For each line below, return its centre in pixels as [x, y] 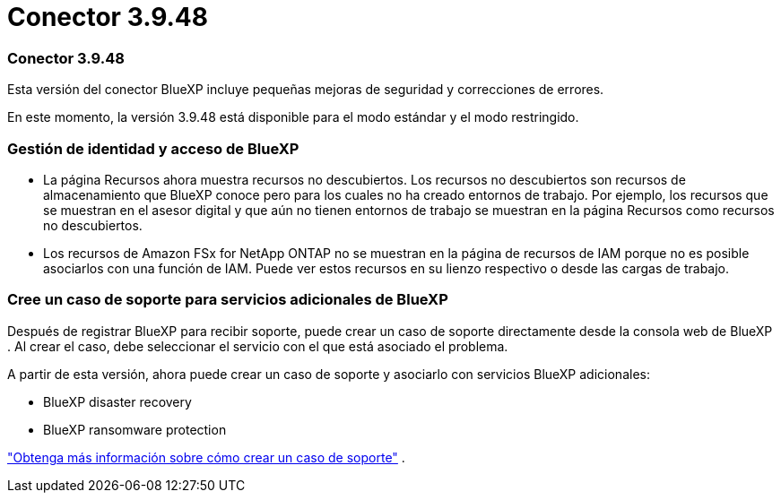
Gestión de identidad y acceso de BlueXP [153, 148]
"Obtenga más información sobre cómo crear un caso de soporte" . [206, 457]
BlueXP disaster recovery [117, 401]
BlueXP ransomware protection [135, 429]
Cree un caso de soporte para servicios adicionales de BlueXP [228, 300]
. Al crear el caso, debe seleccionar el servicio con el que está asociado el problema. [258, 346]
